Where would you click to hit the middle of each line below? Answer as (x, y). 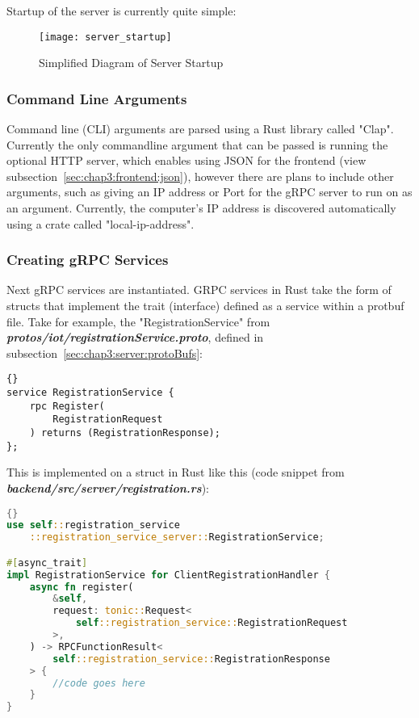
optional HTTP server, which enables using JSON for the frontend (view (186, 160)
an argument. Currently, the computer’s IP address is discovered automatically (201, 208)
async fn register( (82, 587)
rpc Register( (67, 406)
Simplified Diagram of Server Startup (131, 63)
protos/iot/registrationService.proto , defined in (135, 337)
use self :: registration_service (93, 525)
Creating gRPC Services (88, 260)
